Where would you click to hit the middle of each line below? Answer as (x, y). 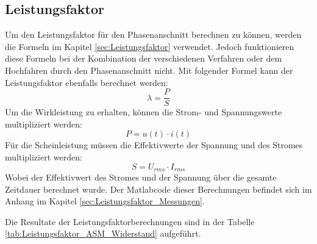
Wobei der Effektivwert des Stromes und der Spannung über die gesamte (141, 177)
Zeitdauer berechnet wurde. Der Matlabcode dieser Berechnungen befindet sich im (158, 189)
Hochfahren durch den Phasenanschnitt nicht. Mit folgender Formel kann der (149, 70)
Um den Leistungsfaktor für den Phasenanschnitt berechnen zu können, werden (153, 34)
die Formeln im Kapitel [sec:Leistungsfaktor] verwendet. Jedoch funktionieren (150, 46)
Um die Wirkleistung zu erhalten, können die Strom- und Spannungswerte (144, 112)
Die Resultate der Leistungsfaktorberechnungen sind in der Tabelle (130, 221)
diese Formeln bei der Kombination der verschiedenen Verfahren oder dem (144, 58)
